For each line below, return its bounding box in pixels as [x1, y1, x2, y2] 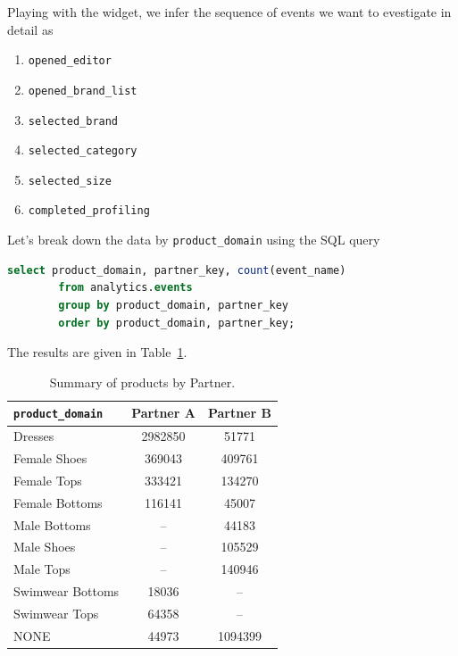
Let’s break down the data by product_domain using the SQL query [7, 230, 380, 249]
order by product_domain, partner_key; [58, 316, 296, 329]
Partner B [207, 403, 271, 422]
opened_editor [28, 54, 112, 68]
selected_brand [28, 114, 119, 128]
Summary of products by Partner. [49, 372, 236, 391]
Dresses [13, 427, 54, 445]
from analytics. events [58, 281, 193, 295]
